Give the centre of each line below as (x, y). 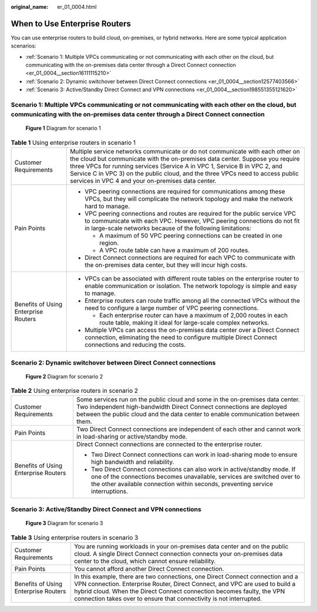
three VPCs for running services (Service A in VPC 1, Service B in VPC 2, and (176, 166)
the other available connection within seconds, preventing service (182, 484)
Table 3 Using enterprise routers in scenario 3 (75, 537)
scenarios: (23, 46)
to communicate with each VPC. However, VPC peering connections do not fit (192, 221)
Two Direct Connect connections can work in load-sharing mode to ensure (194, 454)
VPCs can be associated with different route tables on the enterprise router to (192, 279)
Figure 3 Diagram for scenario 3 (64, 523)
